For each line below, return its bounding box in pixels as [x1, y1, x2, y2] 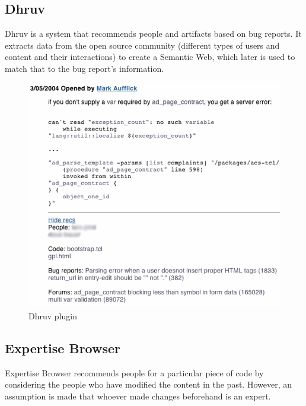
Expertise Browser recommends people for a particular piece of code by [5, 366, 264, 379]
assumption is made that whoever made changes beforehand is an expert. [5, 389, 271, 402]
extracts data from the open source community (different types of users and [5, 39, 280, 51]
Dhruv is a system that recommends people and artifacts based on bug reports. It [5, 27, 302, 40]
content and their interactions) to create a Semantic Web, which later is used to [5, 50, 295, 63]
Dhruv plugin [28, 310, 77, 322]
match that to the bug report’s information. [5, 62, 164, 74]
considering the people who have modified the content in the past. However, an [5, 378, 292, 391]
